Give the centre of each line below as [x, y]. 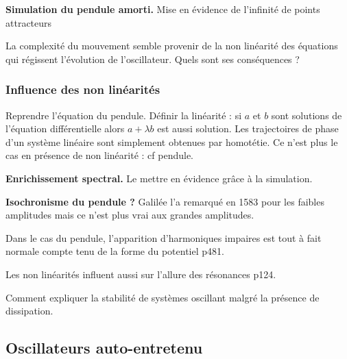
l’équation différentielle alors [65, 128]
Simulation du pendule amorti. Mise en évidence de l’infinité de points [163, 9]
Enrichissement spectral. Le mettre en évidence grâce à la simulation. [159, 178]
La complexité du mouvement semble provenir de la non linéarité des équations [172, 46]
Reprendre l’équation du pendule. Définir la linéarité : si [124, 115]
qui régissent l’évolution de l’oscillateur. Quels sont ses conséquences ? [153, 59]
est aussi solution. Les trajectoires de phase [248, 128]
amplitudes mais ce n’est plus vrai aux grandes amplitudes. [130, 215]
